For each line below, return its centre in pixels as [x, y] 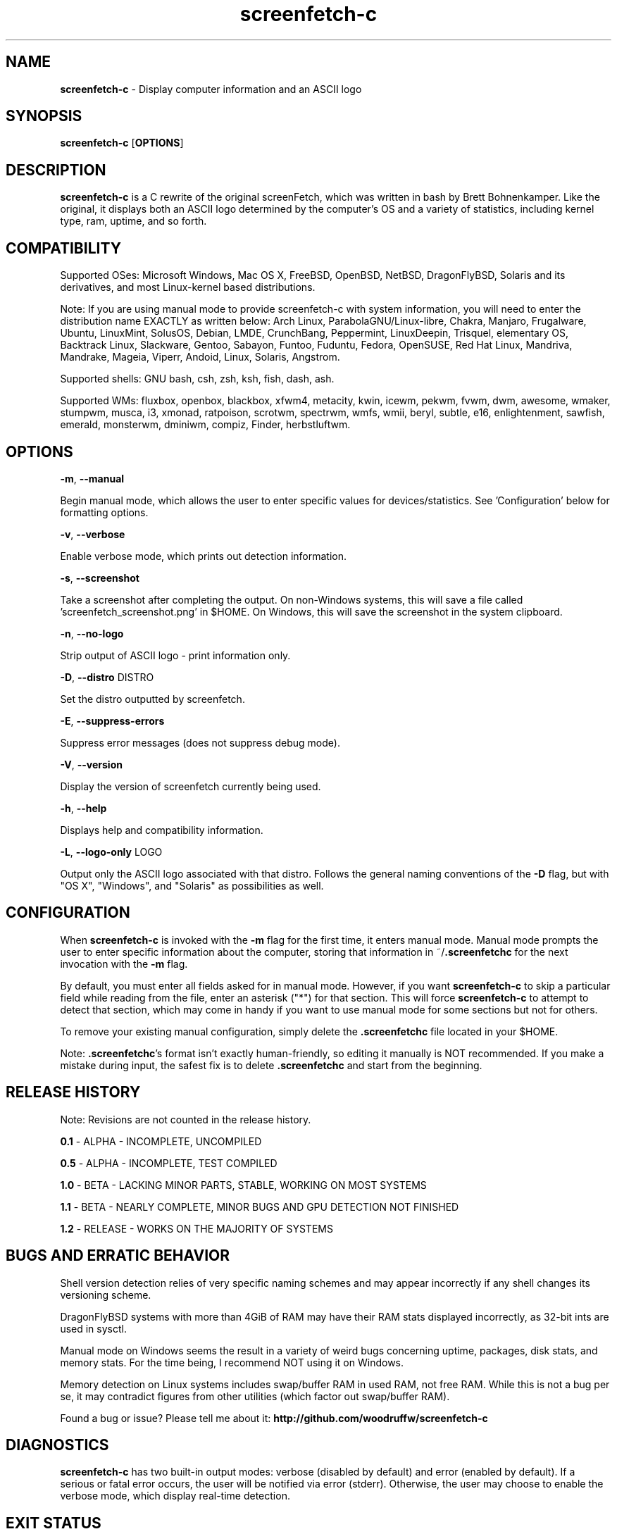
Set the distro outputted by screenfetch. [152, 699]
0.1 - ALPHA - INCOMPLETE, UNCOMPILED [161, 1141]
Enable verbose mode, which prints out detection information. [204, 556]
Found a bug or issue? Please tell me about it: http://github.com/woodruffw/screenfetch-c [274, 1418]
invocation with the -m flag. [124, 964]
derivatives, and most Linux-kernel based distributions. [188, 287]
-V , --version [91, 764]
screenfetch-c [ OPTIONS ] [122, 143]
